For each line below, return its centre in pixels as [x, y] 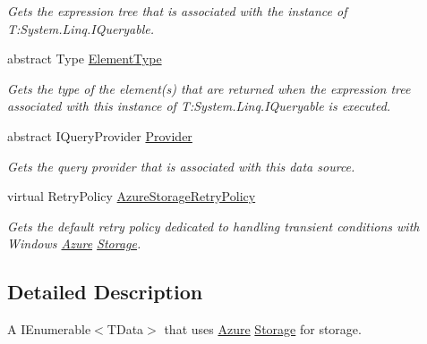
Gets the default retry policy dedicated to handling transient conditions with [213, 226]
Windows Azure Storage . [74, 243]
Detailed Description [105, 292]
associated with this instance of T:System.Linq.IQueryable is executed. [199, 106]
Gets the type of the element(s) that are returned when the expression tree [209, 88]
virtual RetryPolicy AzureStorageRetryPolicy [132, 196]
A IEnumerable [49, 329]
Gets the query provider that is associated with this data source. [181, 166]
